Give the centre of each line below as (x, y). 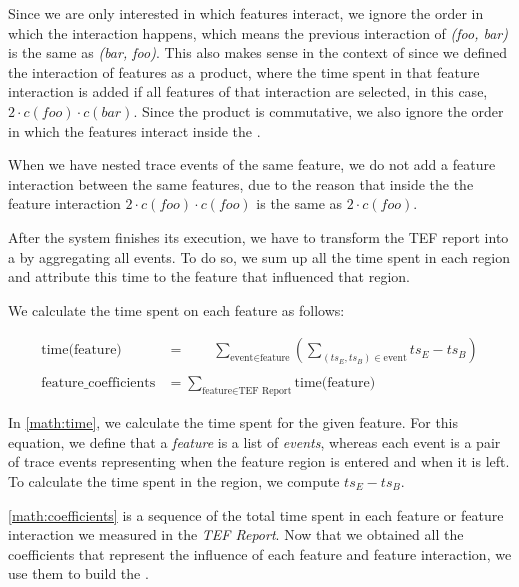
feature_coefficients (98, 383)
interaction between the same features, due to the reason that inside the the (241, 183)
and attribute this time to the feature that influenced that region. (209, 276)
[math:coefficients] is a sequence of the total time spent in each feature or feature (256, 514)
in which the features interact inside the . (134, 130)
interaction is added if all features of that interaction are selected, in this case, (248, 91)
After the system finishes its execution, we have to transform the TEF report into (258, 236)
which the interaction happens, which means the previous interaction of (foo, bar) (258, 32)
